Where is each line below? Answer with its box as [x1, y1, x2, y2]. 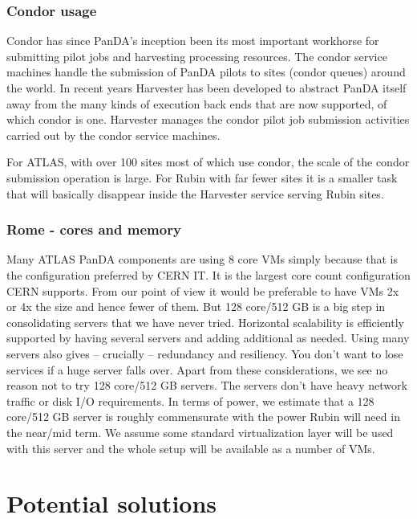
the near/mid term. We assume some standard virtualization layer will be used [6, 423, 394, 440]
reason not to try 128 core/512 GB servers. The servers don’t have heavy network [6, 377, 407, 394]
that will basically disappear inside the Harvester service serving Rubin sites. [6, 185, 384, 202]
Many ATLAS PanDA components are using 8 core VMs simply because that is [6, 251, 398, 268]
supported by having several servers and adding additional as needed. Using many [6, 329, 410, 346]
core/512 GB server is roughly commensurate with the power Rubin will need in [6, 408, 400, 425]
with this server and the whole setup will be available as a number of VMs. [6, 439, 375, 456]
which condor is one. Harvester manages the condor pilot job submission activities [6, 111, 410, 128]
